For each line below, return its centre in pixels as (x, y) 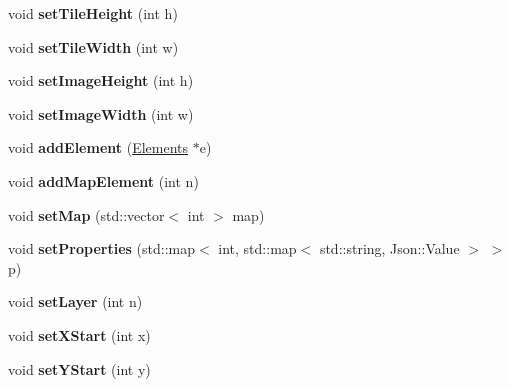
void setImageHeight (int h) (101, 80)
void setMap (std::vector (86, 214)
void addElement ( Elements (98, 147)
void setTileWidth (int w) (93, 46)
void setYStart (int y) (79, 368)
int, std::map (257, 248)
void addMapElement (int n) (103, 180)
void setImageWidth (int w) (101, 113)
